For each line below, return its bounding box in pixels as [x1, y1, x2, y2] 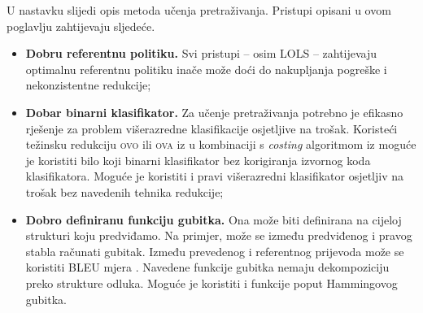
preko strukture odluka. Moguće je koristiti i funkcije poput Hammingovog [25, 274, 398, 291]
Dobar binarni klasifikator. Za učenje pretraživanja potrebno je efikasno [25, 103, 403, 120]
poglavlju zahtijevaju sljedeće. [7, 17, 155, 34]
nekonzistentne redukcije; [25, 76, 151, 93]
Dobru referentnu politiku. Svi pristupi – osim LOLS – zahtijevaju [25, 45, 377, 62]
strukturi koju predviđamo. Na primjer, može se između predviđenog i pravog [25, 227, 412, 244]
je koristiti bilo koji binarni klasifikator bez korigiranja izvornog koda [25, 151, 371, 168]
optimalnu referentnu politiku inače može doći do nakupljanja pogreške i [25, 60, 387, 77]
